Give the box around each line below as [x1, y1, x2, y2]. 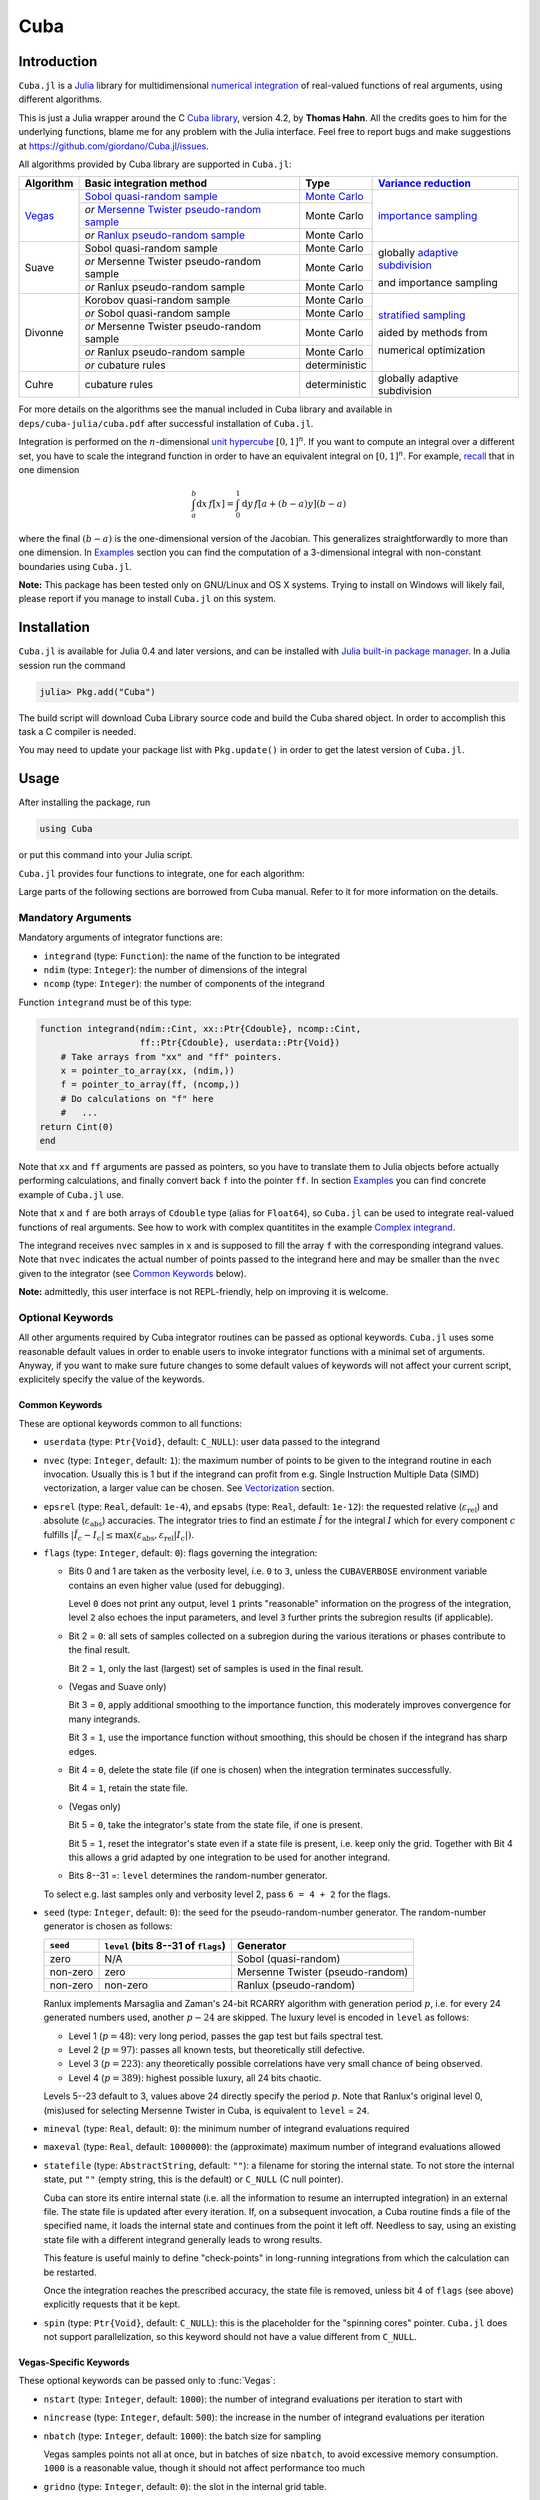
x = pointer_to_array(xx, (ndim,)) [60, 1065, 235, 1076]
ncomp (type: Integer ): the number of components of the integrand [43, 978, 325, 990]
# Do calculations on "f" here [60, 1093, 214, 1104]
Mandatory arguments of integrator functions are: [18, 931, 223, 944]
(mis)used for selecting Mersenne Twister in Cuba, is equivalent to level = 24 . [43, 2104, 370, 2116]
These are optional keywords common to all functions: [18, 1417, 243, 1429]
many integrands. [68, 1713, 141, 1725]
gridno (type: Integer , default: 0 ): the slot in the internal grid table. [43, 2480, 327, 2492]
